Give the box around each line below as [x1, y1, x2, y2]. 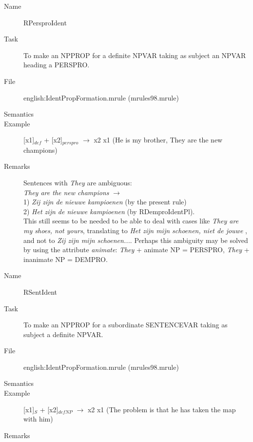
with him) [23, 414, 53, 424]
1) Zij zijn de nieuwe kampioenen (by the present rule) [23, 197, 187, 207]
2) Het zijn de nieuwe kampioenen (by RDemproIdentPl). [23, 206, 195, 216]
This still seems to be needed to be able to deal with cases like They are [23, 216, 239, 226]
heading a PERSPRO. [23, 60, 90, 70]
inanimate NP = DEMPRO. [23, 254, 108, 264]
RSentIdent [23, 286, 58, 297]
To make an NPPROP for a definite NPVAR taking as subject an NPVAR [23, 50, 246, 60]
